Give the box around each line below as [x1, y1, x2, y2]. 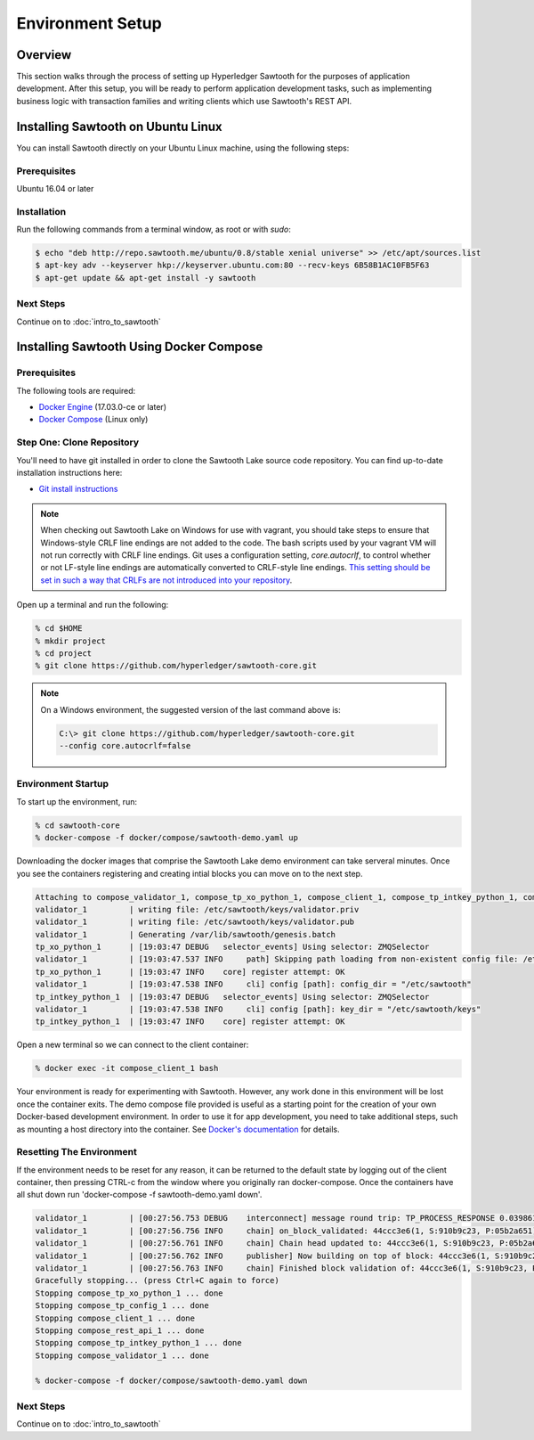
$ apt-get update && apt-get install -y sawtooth [35, 273, 256, 282]
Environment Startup [16, 778, 109, 790]
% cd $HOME [35, 624, 83, 634]
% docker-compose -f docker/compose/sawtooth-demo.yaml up [35, 833, 298, 843]
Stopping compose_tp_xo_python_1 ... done [35, 1288, 223, 1298]
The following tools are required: [16, 385, 136, 396]
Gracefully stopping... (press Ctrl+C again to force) [35, 1275, 279, 1286]
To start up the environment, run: [16, 796, 138, 806]
